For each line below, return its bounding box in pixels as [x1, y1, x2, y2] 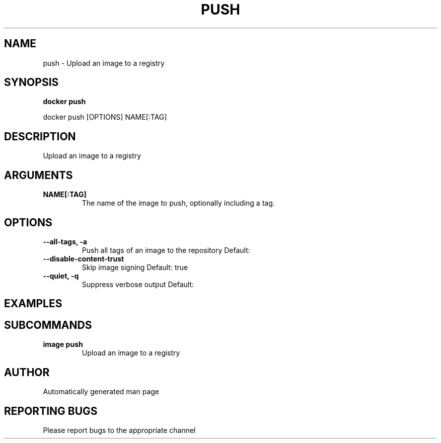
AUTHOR [4, 366, 50, 379]
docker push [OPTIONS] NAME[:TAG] [43, 113, 167, 122]
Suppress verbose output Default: [82, 280, 194, 289]
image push [43, 340, 83, 349]
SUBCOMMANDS [4, 318, 92, 331]
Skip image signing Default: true [82, 262, 188, 272]
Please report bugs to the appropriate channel [43, 425, 196, 434]
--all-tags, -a [43, 237, 87, 246]
